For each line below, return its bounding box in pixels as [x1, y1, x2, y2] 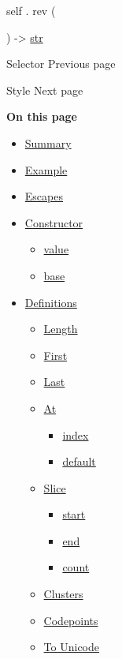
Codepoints [43, 612, 98, 628]
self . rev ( [6, 2, 56, 18]
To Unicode [43, 638, 99, 655]
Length [43, 320, 78, 337]
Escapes [24, 188, 63, 204]
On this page [6, 108, 77, 125]
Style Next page [6, 81, 83, 98]
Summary [24, 134, 72, 151]
